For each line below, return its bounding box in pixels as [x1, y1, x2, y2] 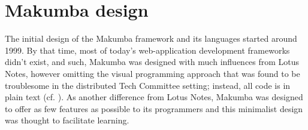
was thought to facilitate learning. [5, 114, 129, 126]
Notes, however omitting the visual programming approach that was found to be [5, 67, 300, 79]
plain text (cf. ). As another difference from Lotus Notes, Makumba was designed [5, 91, 303, 103]
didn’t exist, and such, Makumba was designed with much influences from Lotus [5, 55, 300, 68]
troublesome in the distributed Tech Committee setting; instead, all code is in [5, 79, 291, 91]
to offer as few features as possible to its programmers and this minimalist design [5, 102, 303, 114]
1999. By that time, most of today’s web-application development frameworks [5, 44, 290, 56]
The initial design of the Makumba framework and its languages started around [5, 32, 297, 45]
